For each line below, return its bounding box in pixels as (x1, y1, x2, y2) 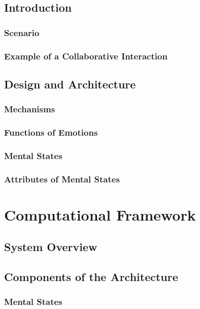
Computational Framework (4, 204, 196, 225)
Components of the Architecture (4, 269, 178, 285)
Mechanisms (4, 103, 55, 115)
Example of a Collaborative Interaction (4, 49, 168, 62)
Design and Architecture (4, 76, 136, 91)
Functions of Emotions (4, 126, 98, 139)
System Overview (4, 239, 97, 255)
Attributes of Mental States (4, 172, 120, 185)
